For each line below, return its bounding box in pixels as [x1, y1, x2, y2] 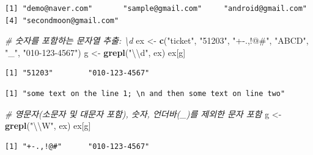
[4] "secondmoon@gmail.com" [5, 16, 119, 25]
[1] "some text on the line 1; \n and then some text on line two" [5, 89, 285, 98]
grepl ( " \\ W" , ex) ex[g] [5, 119, 91, 132]
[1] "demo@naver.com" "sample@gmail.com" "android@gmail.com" [5, 4, 307, 13]
